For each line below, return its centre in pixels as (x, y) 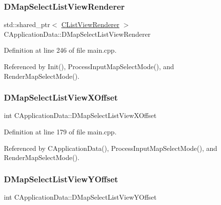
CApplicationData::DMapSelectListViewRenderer (77, 34)
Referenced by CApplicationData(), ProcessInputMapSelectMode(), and (111, 148)
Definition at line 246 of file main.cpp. (60, 50)
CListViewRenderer (90, 24)
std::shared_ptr (27, 24)
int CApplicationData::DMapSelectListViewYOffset (80, 197)
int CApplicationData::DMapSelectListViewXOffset (80, 115)
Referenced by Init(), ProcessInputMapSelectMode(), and (89, 66)
